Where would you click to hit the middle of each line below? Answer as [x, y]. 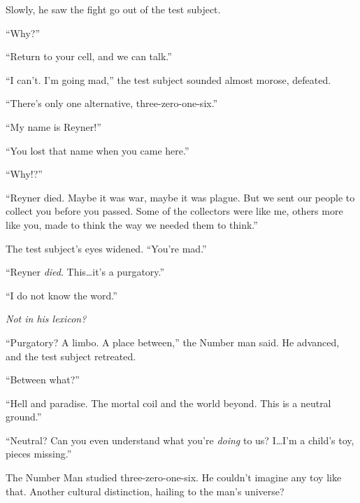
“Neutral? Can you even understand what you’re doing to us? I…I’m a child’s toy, [180, 440]
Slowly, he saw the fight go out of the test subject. [113, 9]
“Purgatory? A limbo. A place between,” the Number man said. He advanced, [173, 342]
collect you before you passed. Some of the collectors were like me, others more [174, 211]
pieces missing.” [39, 454]
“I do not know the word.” [62, 295]
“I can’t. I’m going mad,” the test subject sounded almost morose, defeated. [168, 79]
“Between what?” [43, 380]
